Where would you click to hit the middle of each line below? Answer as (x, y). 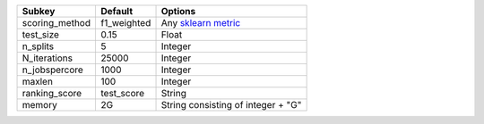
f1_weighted (125, 23)
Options (178, 11)
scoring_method (56, 23)
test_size (41, 34)
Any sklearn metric (201, 23)
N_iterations (48, 58)
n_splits (38, 46)
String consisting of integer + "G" (231, 105)
